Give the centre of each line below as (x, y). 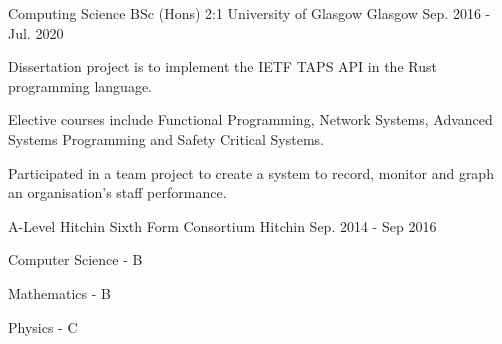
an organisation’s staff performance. (117, 192)
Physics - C (43, 326)
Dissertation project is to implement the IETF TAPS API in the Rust (222, 66)
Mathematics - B (59, 292)
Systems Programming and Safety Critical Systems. (166, 138)
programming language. (80, 85)
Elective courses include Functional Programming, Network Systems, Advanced (250, 119)
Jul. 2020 (36, 32)
